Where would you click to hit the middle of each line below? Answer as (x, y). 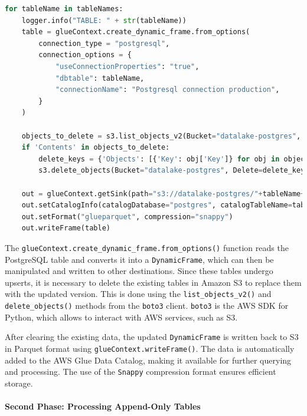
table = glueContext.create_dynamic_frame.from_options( (136, 32)
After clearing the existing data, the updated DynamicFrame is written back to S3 (152, 337)
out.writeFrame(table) (66, 228)
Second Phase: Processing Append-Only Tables (103, 406)
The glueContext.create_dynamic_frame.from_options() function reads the (147, 247)
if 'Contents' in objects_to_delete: (96, 148)
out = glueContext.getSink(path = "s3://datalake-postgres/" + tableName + (163, 194)
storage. (19, 383)
